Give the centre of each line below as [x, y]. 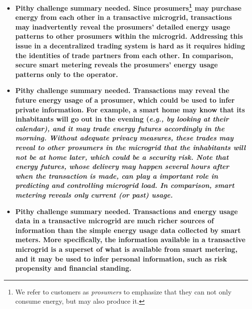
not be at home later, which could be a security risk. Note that [122, 157]
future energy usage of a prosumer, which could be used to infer [125, 100]
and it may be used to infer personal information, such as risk [121, 258]
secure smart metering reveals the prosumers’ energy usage [117, 65]
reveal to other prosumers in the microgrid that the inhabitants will [130, 147]
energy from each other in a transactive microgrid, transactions [124, 17]
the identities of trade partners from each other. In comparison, [124, 55]
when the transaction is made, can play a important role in [117, 176]
